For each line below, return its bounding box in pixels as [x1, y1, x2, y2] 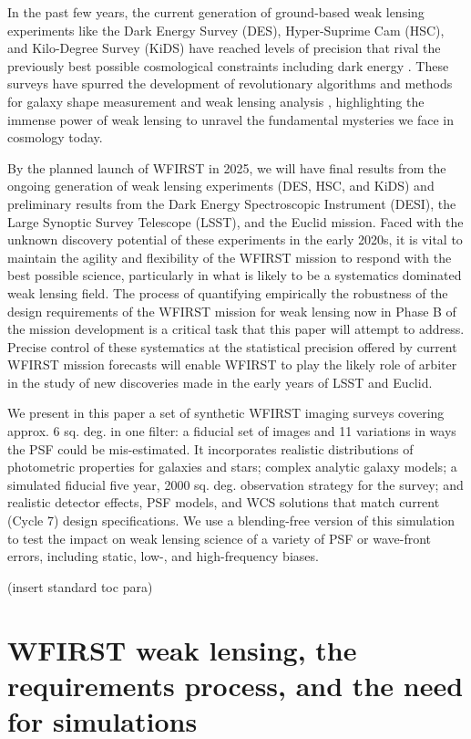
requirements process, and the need [7, 666, 464, 703]
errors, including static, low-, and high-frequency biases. [7, 546, 319, 566]
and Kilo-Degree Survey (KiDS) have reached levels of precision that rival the [7, 38, 441, 57]
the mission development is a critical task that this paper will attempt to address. [7, 319, 465, 338]
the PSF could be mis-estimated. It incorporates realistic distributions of [7, 439, 414, 458]
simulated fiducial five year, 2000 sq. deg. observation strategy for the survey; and [7, 474, 464, 494]
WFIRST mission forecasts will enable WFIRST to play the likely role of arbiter [7, 355, 457, 374]
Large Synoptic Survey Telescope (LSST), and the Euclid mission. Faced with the [7, 212, 464, 231]
